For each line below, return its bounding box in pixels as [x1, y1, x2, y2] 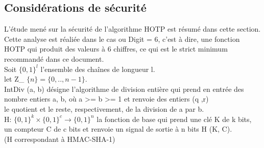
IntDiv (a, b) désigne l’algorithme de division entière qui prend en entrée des [4, 83, 244, 94]
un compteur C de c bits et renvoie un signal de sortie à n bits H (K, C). [4, 124, 232, 134]
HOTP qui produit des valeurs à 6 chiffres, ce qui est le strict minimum [4, 43, 228, 54]
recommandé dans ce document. [4, 53, 104, 64]
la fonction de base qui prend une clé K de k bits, [97, 113, 252, 124]
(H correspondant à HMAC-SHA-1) [4, 133, 115, 144]
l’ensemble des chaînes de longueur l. [40, 63, 155, 74]
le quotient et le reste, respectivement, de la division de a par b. [4, 103, 204, 114]
